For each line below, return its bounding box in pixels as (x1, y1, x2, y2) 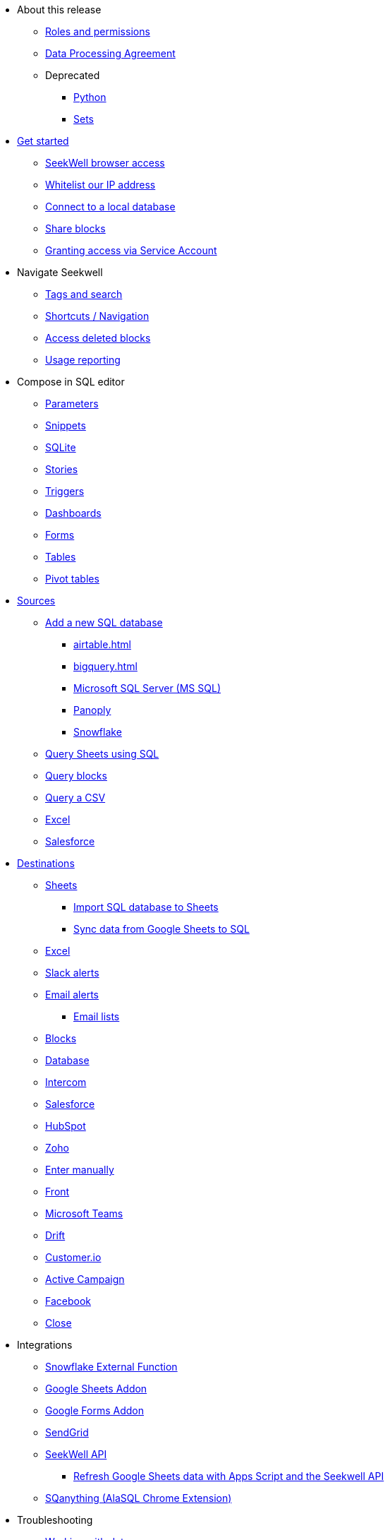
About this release (17, 4, 102, 16)
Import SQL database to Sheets (73, 901, 219, 913)
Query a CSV (45, 792, 106, 804)
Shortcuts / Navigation (45, 310, 150, 322)
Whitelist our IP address (45, 179, 156, 191)
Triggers (45, 485, 85, 497)
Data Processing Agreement (45, 47, 176, 59)
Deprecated (45, 69, 100, 81)
